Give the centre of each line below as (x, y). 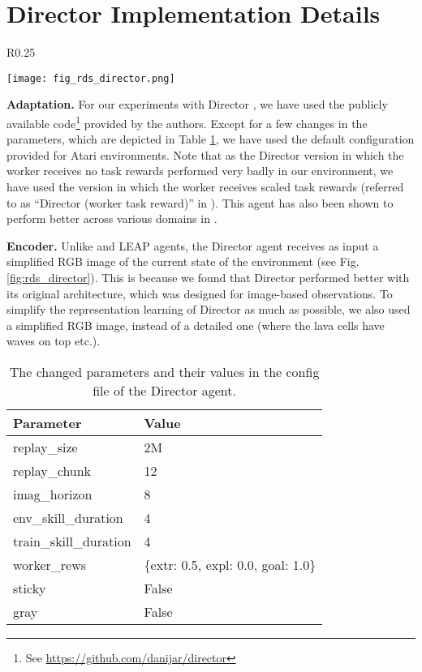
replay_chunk (52, 470)
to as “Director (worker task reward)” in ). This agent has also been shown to (200, 202)
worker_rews (50, 564)
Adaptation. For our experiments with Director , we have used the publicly (197, 104)
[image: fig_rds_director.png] (91, 78)
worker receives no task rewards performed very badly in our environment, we (200, 171)
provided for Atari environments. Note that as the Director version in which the (205, 154)
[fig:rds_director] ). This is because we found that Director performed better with (208, 277)
